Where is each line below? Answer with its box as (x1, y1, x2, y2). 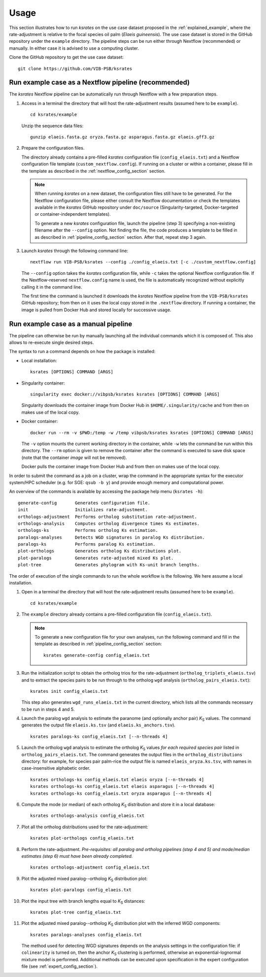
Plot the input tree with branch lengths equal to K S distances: (21, 898, 145, 905)
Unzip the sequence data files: (21, 123, 84, 129)
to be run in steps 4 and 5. (21, 706, 75, 712)
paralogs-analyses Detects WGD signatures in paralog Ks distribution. (18, 534, 205, 540)
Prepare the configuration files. (21, 145, 85, 151)
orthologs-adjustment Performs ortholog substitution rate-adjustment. (18, 514, 197, 520)
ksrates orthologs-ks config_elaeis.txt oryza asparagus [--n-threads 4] (30, 790, 212, 796)
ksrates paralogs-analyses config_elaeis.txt (30, 932, 142, 938)
